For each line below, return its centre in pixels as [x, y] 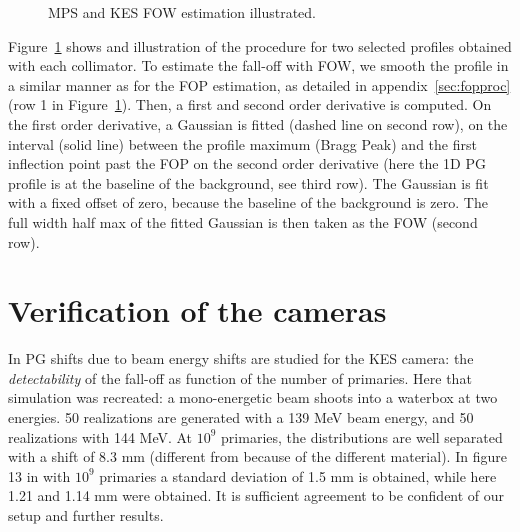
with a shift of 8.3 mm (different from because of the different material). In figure [257, 456]
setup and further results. [86, 515]
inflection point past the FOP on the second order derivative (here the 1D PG [247, 163]
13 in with [39, 475]
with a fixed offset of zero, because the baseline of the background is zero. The [248, 202]
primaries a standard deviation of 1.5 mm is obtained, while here [298, 475]
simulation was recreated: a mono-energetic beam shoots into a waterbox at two [253, 397]
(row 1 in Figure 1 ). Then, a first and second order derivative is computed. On [250, 104]
